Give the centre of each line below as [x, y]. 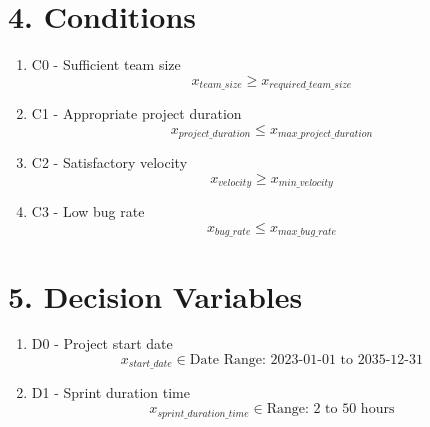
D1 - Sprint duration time [110, 392]
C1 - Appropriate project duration [136, 113]
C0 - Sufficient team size [106, 64]
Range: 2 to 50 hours [330, 409]
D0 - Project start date [102, 343]
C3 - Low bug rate [88, 211]
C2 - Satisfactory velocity [109, 162]
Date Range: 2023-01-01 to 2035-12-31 [306, 360]
